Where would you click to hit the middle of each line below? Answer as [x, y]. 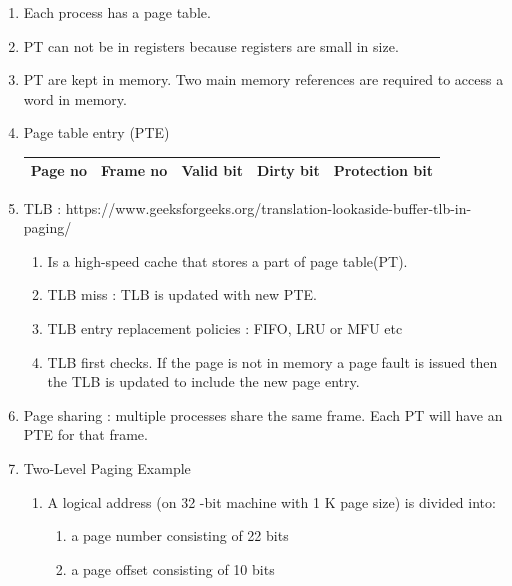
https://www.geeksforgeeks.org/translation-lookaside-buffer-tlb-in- [268, 207]
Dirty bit [288, 170]
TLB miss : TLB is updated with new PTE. [182, 294]
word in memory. [75, 98]
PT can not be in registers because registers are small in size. [211, 45]
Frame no [134, 170]
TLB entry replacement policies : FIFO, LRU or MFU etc [225, 327]
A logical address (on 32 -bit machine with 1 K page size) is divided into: [271, 501]
